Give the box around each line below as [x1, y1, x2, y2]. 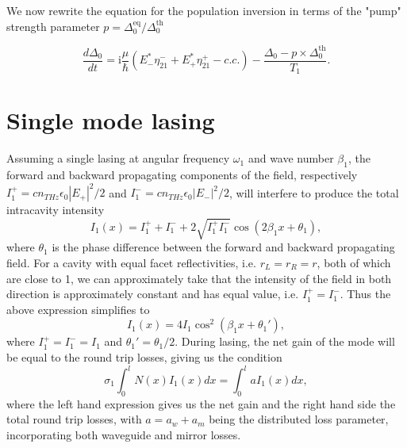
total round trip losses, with [6, 411, 142, 427]
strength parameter [6, 17, 100, 34]
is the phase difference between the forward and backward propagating [52, 239, 395, 255]
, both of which [317, 254, 391, 270]
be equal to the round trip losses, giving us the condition [6, 348, 282, 365]
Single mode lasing [6, 104, 215, 136]
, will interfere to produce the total [228, 184, 399, 201]
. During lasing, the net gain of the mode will [175, 333, 395, 350]
